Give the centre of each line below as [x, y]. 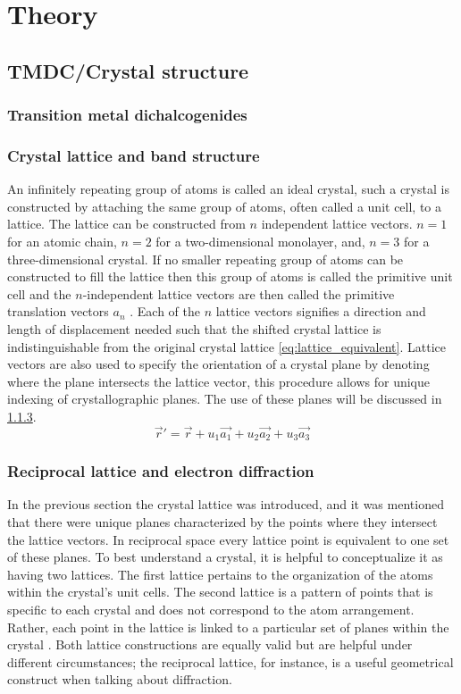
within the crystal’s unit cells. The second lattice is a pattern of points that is [220, 592]
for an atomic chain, [62, 241]
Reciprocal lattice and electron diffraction [161, 471]
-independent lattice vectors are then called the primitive [239, 293]
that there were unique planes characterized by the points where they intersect [222, 522]
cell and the [39, 293]
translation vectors [58, 311]
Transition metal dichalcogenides [127, 115]
